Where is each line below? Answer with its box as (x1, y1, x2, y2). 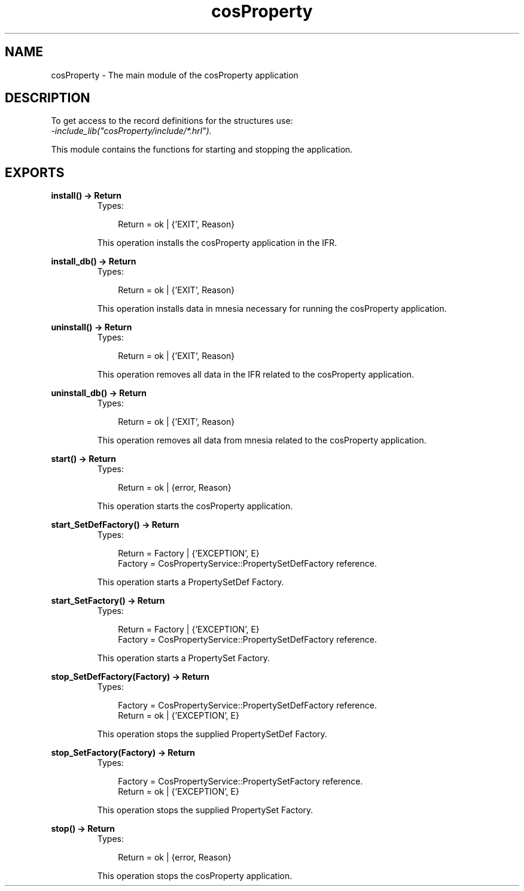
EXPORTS (5, 165, 65, 180)
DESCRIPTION (5, 90, 90, 106)
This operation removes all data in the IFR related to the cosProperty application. (97, 369, 415, 380)
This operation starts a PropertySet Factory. (97, 653, 270, 664)
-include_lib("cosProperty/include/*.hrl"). (51, 126, 212, 136)
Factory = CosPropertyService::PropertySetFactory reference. (118, 776, 363, 787)
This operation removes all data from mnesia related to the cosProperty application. (97, 435, 426, 446)
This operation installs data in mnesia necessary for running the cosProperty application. (97, 303, 447, 314)
